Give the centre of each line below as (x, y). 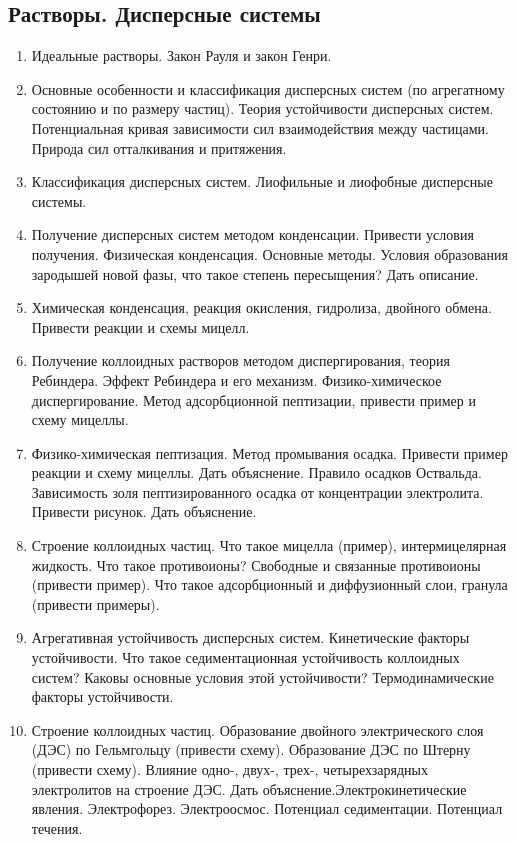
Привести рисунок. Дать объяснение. (144, 511)
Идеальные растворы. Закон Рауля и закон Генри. (181, 55)
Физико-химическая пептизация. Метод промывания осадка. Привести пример (269, 452)
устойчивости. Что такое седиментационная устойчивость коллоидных (245, 657)
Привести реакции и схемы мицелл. (140, 326)
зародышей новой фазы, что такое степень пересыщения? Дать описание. (255, 273)
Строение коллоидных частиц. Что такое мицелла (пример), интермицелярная (269, 545)
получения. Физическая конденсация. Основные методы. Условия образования (269, 253)
